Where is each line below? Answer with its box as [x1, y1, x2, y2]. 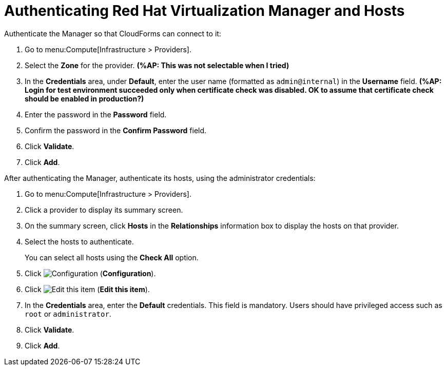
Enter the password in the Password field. [25, 110, 167, 119]
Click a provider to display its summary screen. [25, 205, 183, 214]
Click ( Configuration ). [25, 269, 156, 278]
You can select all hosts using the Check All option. [25, 253, 199, 262]
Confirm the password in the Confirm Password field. [25, 126, 207, 135]
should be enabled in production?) [25, 94, 144, 103]
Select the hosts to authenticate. [25, 237, 134, 246]
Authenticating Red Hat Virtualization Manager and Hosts [4, 2, 405, 19]
